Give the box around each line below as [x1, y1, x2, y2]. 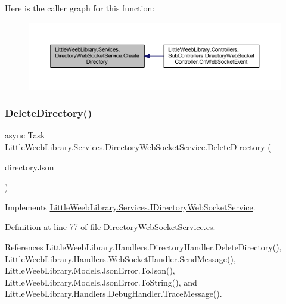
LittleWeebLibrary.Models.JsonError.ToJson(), [5, 264, 175, 277]
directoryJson [5, 160, 54, 173]
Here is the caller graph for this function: [5, 2, 155, 14]
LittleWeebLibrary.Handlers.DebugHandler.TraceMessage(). [5, 287, 222, 300]
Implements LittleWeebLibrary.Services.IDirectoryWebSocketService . [5, 200, 256, 213]
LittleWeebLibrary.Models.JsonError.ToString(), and [5, 275, 197, 288]
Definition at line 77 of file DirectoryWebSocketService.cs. [5, 221, 216, 233]
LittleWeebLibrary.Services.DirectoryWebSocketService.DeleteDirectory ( [5, 140, 271, 153]
